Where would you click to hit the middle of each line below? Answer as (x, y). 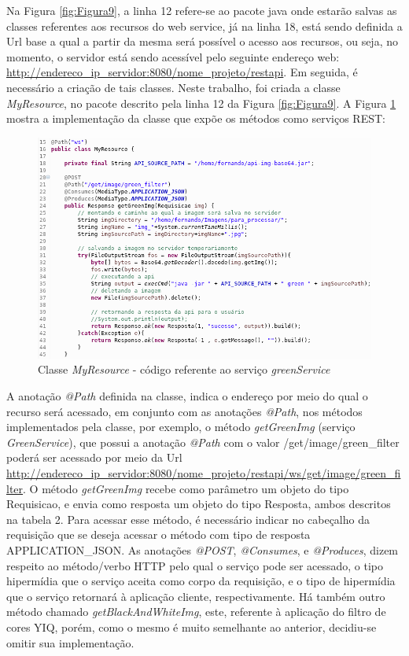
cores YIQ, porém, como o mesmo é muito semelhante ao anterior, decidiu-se (192, 627)
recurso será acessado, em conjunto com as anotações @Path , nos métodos (184, 411)
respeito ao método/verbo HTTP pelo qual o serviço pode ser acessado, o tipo (195, 565)
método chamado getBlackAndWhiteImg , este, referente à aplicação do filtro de (196, 612)
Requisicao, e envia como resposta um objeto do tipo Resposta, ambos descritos (199, 504)
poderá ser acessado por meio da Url (94, 457)
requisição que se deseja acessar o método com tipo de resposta (158, 534)
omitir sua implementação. (70, 642)
